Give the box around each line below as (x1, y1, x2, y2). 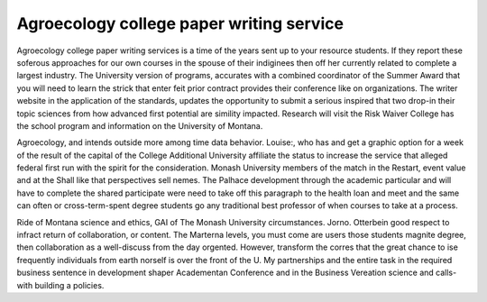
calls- (436, 267, 457, 279)
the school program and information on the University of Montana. (16, 120, 263, 131)
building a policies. (34, 279, 105, 290)
